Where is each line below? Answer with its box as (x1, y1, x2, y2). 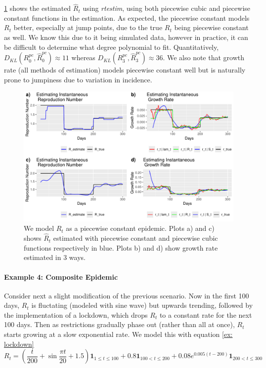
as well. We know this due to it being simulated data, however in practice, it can (4, 32, 248, 42)
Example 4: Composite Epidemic (4, 271, 118, 282)
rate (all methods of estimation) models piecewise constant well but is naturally (4, 65, 246, 75)
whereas (71, 52, 95, 63)
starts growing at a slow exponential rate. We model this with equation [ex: (4, 329, 233, 339)
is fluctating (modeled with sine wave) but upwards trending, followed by (31, 300, 253, 310)
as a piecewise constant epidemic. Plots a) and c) (66, 223, 215, 233)
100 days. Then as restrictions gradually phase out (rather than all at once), (4, 319, 235, 330)
